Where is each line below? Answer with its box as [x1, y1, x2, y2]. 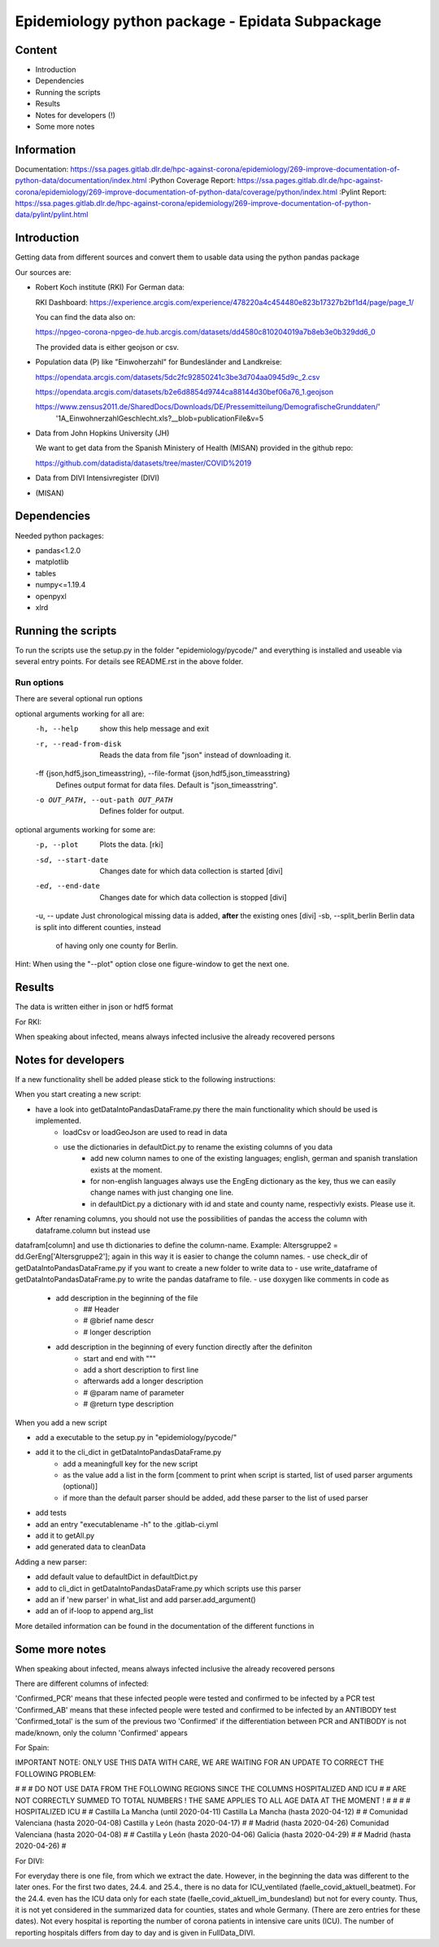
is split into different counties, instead [35, 922, 162, 932]
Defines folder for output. [99, 806, 185, 816]
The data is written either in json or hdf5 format [15, 1002, 174, 1012]
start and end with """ [83, 1353, 156, 1363]
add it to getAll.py [35, 1530, 95, 1541]
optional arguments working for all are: [15, 709, 146, 718]
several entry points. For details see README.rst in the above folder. [15, 657, 244, 666]
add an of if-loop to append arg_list [35, 1606, 154, 1616]
